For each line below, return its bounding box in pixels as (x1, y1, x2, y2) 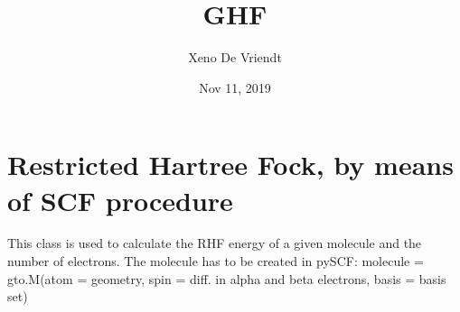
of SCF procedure (7, 181, 233, 218)
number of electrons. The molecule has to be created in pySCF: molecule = (7, 252, 424, 271)
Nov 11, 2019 (199, 78, 271, 96)
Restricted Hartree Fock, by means (7, 146, 454, 183)
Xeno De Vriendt (188, 48, 282, 67)
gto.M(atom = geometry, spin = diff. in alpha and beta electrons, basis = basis (7, 269, 446, 288)
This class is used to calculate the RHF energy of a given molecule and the (7, 234, 422, 252)
